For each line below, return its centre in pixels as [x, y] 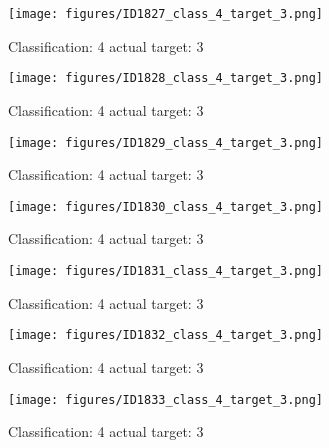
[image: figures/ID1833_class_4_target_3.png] [165, 399]
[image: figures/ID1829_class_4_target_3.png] [165, 142]
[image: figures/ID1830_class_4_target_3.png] [165, 206]
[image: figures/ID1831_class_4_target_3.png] [165, 271]
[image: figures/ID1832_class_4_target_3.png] [165, 335]
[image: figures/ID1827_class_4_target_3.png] [165, 14]
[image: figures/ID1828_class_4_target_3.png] [165, 78]
